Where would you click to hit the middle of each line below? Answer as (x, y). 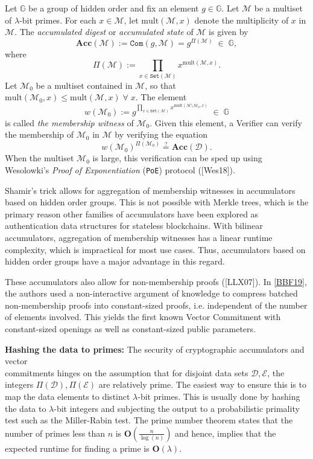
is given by (229, 32)
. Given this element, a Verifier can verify (226, 122)
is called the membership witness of (69, 122)
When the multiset (40, 158)
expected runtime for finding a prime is (77, 448)
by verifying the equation (161, 134)
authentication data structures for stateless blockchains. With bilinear (134, 226)
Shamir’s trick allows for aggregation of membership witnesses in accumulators (150, 190)
